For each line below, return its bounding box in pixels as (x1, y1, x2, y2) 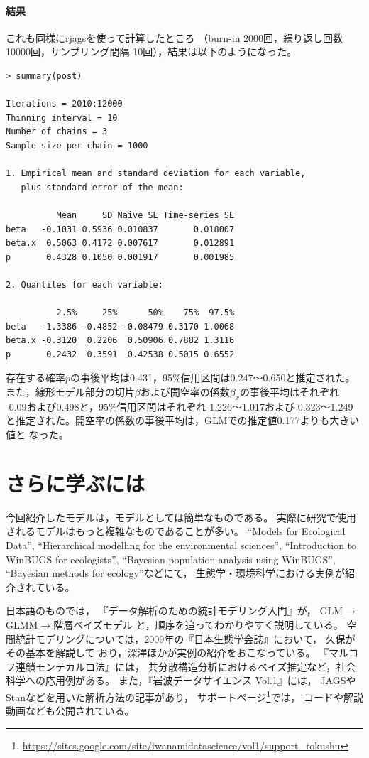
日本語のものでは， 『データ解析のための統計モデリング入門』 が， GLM (6, 603, 343, 618)
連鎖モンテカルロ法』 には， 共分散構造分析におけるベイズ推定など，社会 (15, 659, 356, 673)
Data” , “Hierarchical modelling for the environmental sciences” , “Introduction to (6, 537, 357, 552)
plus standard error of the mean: (21, 182, 184, 193)
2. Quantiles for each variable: (6, 279, 163, 290)
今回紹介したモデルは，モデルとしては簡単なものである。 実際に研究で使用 (6, 509, 356, 524)
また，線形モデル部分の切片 (6, 384, 135, 399)
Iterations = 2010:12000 (6, 99, 123, 109)
